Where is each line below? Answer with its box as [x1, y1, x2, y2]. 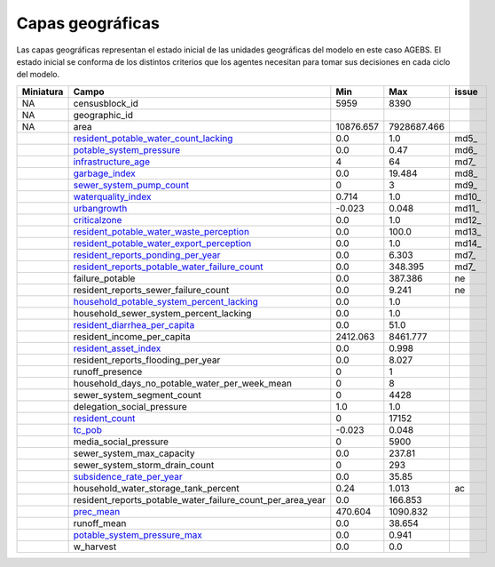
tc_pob [73, 423, 102, 435]
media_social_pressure [73, 435, 169, 448]
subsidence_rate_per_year [73, 470, 183, 483]
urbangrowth [73, 202, 128, 214]
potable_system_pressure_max [73, 529, 203, 541]
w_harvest [73, 540, 117, 553]
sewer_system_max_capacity [73, 447, 195, 459]
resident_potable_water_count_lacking [73, 132, 233, 144]
